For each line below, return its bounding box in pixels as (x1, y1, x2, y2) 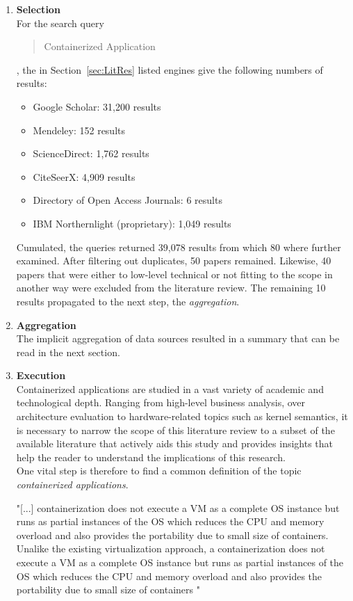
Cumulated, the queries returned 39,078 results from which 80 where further (16, 239, 341, 254)
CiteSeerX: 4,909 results (33, 169, 136, 184)
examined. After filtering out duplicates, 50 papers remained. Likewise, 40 (16, 253, 331, 268)
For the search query (16, 15, 104, 30)
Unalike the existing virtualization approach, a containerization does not (16, 541, 325, 556)
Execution (16, 368, 66, 383)
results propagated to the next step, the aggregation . (16, 294, 240, 308)
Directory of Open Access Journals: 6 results (33, 193, 222, 207)
